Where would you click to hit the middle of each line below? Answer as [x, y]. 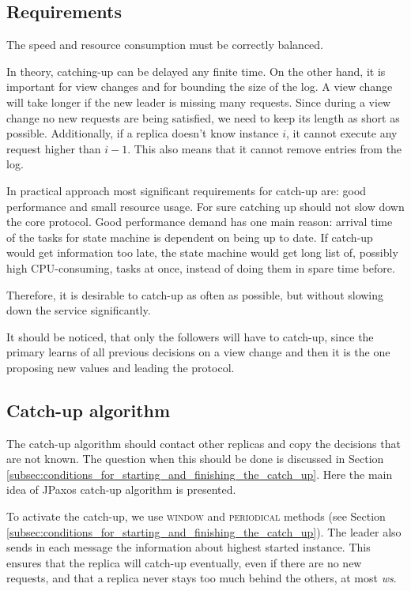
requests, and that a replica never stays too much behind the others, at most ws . [202, 578]
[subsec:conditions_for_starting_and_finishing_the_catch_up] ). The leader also [204, 531]
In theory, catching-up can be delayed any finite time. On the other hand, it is [196, 71]
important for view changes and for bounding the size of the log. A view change [200, 87]
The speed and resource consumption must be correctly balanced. [165, 45]
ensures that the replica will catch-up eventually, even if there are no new [184, 562]
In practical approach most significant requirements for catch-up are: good [187, 190]
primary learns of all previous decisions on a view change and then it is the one [198, 352]
